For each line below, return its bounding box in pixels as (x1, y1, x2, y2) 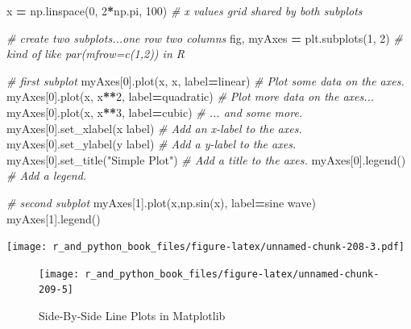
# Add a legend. (6, 167, 87, 184)
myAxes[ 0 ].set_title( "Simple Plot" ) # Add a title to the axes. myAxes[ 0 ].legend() (6, 151, 406, 168)
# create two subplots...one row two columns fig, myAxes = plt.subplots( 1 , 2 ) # (6, 29, 403, 46)
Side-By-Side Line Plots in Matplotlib (39, 307, 226, 324)
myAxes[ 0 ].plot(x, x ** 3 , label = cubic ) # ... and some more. (6, 103, 303, 120)
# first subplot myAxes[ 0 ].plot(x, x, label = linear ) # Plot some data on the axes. (6, 72, 405, 89)
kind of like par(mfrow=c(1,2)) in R (6, 45, 185, 62)
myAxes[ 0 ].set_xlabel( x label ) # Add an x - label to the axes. (6, 119, 302, 136)
